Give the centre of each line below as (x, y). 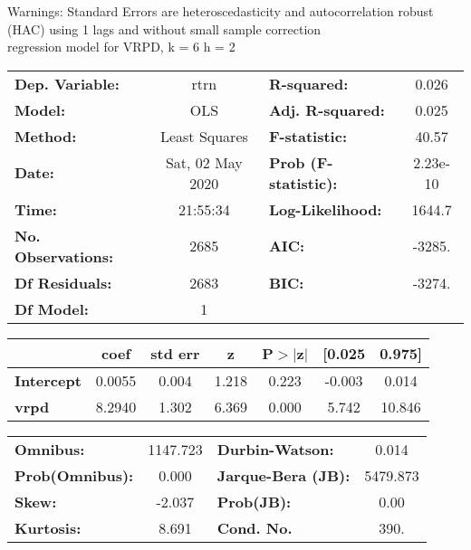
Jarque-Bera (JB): (284, 475)
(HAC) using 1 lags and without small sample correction (164, 28)
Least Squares (204, 136)
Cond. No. (255, 527)
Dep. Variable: (67, 83)
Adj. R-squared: (327, 109)
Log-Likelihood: (325, 209)
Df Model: (52, 308)
